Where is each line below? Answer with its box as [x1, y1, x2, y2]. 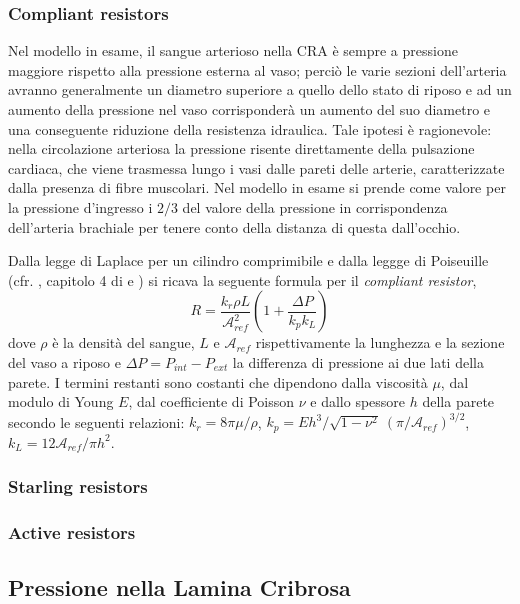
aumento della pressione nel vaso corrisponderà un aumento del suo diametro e [8, 99, 491, 119]
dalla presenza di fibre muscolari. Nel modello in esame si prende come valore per [8, 177, 506, 198]
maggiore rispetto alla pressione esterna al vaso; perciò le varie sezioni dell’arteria [8, 59, 507, 80]
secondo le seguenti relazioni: [8, 411, 185, 432]
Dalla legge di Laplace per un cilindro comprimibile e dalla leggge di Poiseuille [8, 250, 489, 271]
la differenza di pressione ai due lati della [232, 351, 484, 372]
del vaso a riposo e [8, 351, 121, 372]
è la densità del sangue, [52, 332, 195, 353]
